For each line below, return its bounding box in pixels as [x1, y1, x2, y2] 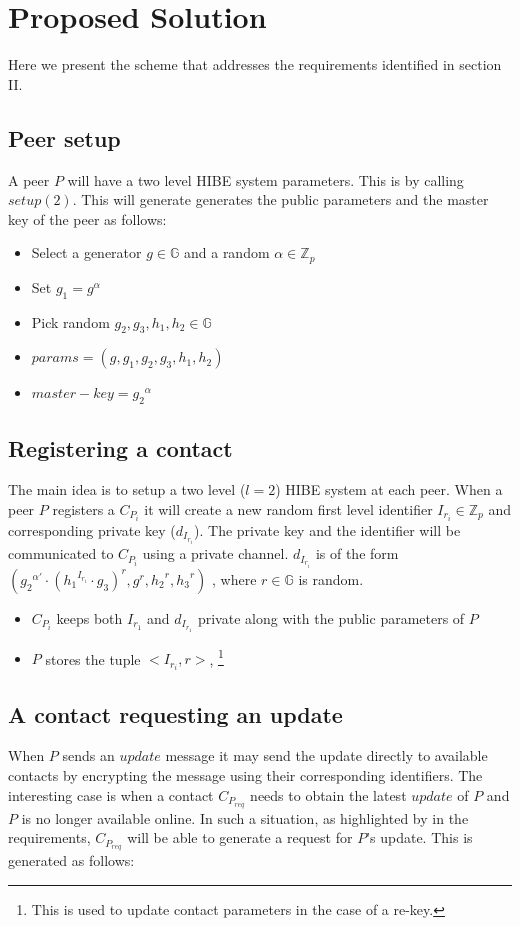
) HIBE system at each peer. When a [275, 479, 503, 500]
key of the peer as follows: [8, 208, 167, 229]
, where [212, 568, 257, 589]
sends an [62, 745, 115, 766]
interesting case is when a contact [8, 784, 214, 805]
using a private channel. [142, 543, 289, 564]
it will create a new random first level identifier [144, 498, 433, 519]
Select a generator [31, 242, 142, 263]
